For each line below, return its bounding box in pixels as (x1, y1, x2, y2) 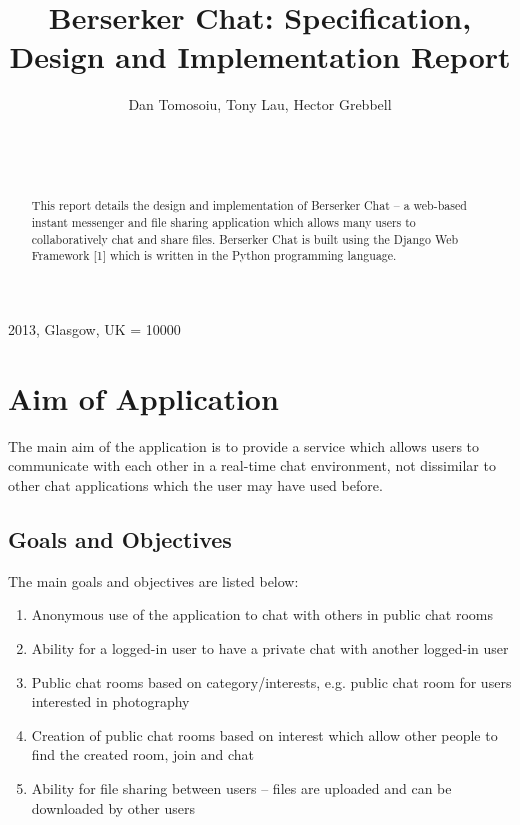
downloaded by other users (31, 797, 195, 818)
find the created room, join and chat (31, 744, 254, 765)
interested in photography (31, 691, 190, 712)
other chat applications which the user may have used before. (8, 475, 383, 496)
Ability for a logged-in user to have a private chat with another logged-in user (31, 638, 509, 658)
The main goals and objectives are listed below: (8, 570, 299, 591)
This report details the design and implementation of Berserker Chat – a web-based (31, 197, 467, 214)
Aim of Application (8, 377, 279, 418)
